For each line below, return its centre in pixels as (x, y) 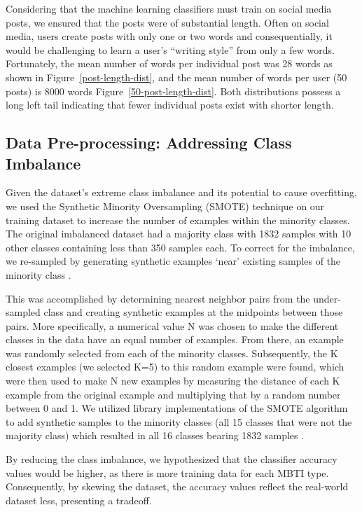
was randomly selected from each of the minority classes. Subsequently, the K (172, 353)
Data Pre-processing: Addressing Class (149, 143)
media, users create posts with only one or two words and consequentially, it (169, 36)
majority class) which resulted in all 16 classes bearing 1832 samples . (155, 435)
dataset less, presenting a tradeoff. (79, 500)
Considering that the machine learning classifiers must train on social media (169, 8)
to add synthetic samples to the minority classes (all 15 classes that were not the (179, 421)
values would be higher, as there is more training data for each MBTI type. (167, 472)
